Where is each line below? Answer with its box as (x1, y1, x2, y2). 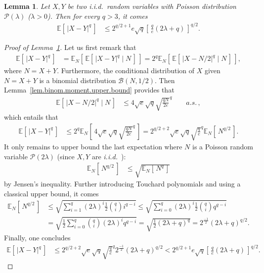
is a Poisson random (192, 141, 253, 152)
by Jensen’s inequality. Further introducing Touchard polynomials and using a (4, 179, 241, 189)
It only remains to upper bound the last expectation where (4, 141, 182, 152)
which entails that (4, 111, 58, 122)
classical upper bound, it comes (4, 188, 99, 198)
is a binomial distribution (39, 75, 116, 85)
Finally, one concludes (4, 232, 71, 243)
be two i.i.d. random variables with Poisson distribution (67, 1, 236, 11)
